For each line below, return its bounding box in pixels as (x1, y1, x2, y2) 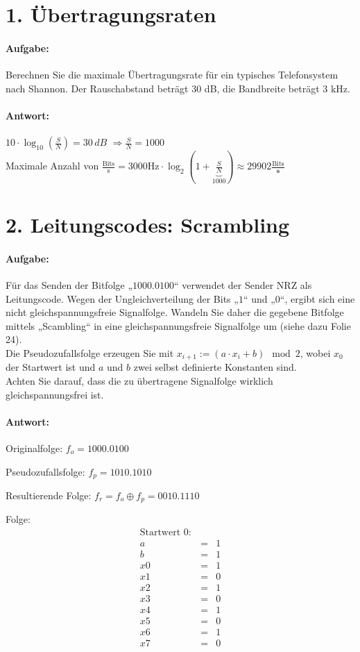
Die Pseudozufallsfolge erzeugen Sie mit (6, 345, 174, 360)
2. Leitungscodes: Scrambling (6, 210, 290, 238)
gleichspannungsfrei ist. (6, 387, 104, 401)
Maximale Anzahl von (6, 158, 99, 173)
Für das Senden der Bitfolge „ (6, 277, 133, 292)
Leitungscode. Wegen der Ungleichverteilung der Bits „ (6, 291, 239, 306)
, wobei (300, 345, 331, 360)
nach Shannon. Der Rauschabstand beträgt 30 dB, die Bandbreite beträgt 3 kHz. (6, 81, 350, 95)
